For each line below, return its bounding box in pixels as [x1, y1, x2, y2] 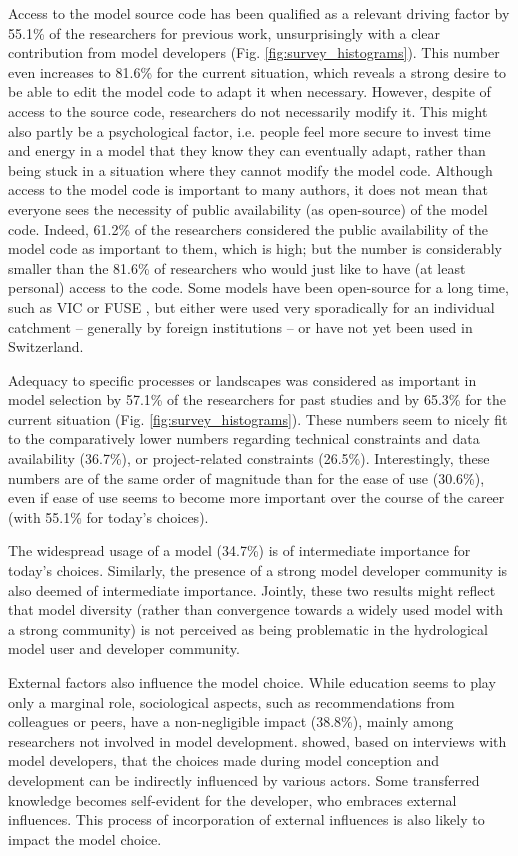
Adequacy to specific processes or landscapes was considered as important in [8, 369, 477, 390]
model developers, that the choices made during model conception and [8, 750, 440, 771]
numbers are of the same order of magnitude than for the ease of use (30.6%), [8, 467, 485, 488]
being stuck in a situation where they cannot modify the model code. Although [8, 159, 493, 180]
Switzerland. [8, 336, 84, 357]
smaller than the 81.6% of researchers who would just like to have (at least [8, 257, 466, 278]
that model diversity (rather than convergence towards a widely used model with [8, 599, 504, 620]
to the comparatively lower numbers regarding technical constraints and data [8, 428, 480, 449]
